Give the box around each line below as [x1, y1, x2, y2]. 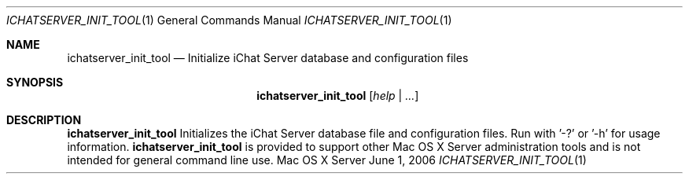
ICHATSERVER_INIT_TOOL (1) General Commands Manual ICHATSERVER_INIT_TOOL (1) [6, 13, 452, 27]
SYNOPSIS [6, 75, 64, 89]
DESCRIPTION [6, 113, 82, 127]
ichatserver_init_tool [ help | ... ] [256, 89, 419, 102]
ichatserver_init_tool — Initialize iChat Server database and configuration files [67, 51, 469, 64]
